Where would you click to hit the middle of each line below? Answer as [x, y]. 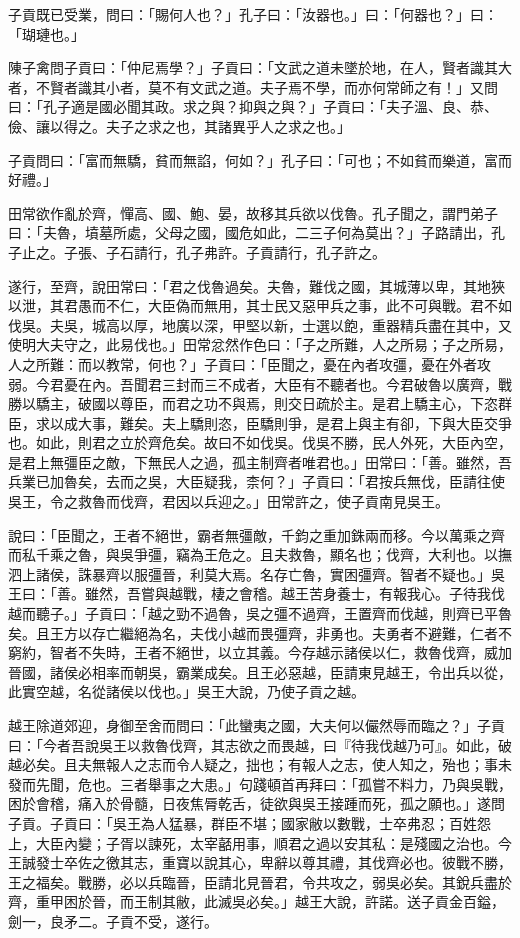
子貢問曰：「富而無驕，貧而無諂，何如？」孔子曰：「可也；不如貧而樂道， [246, 159]
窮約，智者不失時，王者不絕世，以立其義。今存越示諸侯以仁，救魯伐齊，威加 [260, 652]
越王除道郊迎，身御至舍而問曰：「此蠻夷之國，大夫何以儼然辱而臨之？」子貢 [256, 725]
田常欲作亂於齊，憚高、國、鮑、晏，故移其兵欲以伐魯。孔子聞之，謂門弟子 [253, 212]
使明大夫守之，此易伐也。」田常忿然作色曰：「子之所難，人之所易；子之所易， [260, 344]
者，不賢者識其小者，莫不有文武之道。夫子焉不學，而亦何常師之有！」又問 [253, 86]
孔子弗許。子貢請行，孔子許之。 [280, 251]
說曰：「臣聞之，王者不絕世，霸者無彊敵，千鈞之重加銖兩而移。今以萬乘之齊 [256, 534]
